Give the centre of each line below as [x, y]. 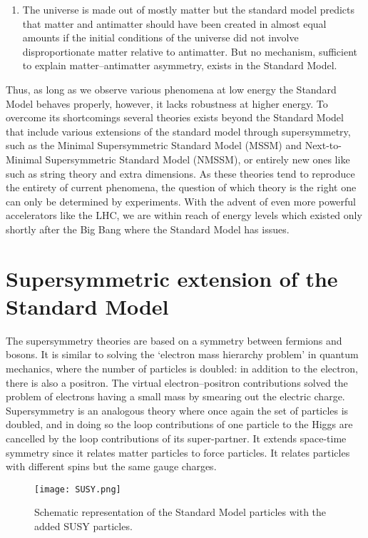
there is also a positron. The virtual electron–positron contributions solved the [177, 382]
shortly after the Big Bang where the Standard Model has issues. [148, 229]
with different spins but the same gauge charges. [111, 466]
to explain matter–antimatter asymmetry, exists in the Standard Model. [180, 65]
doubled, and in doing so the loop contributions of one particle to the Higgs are [179, 424]
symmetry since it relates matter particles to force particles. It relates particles [178, 452]
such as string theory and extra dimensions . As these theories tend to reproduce [180, 173]
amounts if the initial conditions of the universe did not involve [160, 37]
